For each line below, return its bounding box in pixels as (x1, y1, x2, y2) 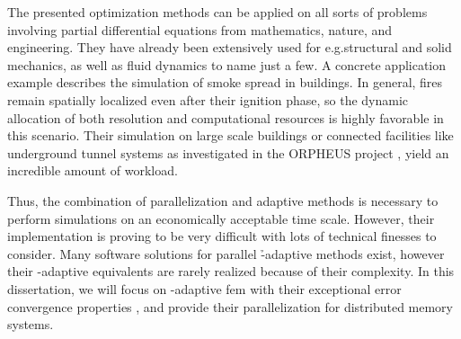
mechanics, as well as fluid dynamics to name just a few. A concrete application (7, 55, 447, 74)
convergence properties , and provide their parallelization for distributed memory (7, 297, 453, 316)
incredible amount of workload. (7, 161, 178, 180)
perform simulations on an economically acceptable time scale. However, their (7, 209, 435, 227)
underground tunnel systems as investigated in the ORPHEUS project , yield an (7, 143, 449, 162)
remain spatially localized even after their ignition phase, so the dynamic (7, 90, 409, 109)
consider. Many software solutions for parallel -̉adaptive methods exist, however (7, 244, 445, 263)
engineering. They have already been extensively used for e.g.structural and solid (7, 38, 452, 57)
